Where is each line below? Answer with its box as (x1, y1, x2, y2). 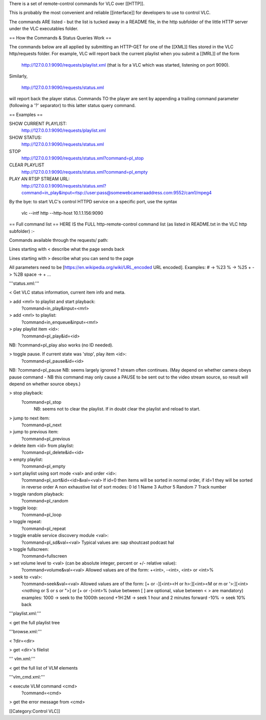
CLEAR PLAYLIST (9, 162, 44, 168)
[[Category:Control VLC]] (9, 708, 61, 714)
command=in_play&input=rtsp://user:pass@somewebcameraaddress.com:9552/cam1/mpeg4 (21, 189, 212, 195)
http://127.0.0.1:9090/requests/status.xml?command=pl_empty (21, 169, 148, 175)
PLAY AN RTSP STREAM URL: (9, 176, 70, 182)
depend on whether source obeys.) (9, 380, 81, 387)
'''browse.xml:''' (9, 629, 42, 635)
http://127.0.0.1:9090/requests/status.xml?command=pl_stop (21, 155, 144, 161)
